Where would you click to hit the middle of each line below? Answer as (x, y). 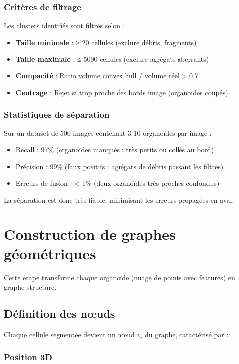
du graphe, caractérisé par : (187, 334)
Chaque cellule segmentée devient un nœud (69, 334)
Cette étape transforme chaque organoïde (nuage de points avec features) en (119, 277)
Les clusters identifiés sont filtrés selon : (64, 26)
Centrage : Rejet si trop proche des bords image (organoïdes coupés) (122, 92)
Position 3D (28, 356)
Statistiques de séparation (57, 114)
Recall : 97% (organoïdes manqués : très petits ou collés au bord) (115, 149)
